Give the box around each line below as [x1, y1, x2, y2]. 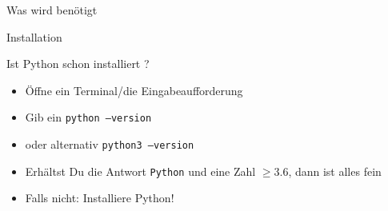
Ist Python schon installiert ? [6, 55, 150, 72]
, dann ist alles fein [288, 162, 382, 179]
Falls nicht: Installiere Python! [25, 189, 174, 206]
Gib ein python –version [25, 109, 152, 125]
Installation [6, 28, 62, 45]
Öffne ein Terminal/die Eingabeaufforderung [25, 82, 243, 98]
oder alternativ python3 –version [25, 136, 194, 153]
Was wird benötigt [6, 2, 98, 18]
